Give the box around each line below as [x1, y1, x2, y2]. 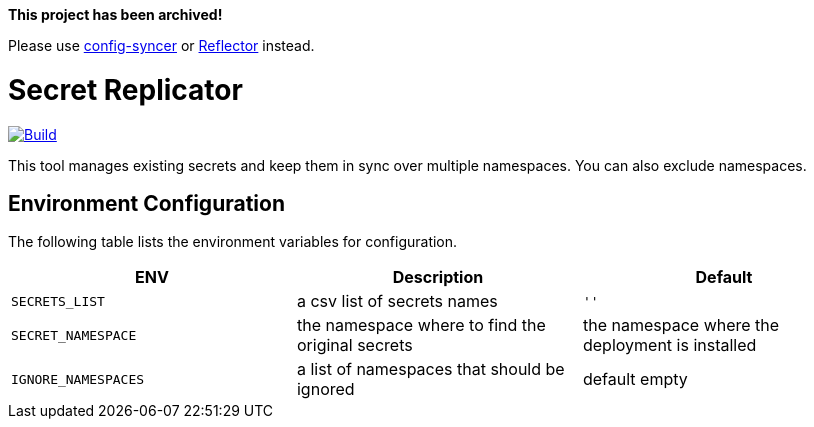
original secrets [296, 335, 413, 356]
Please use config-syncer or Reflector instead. [8, 37, 315, 54]
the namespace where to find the [296, 315, 546, 336]
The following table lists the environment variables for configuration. [8, 233, 458, 251]
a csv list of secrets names [296, 291, 498, 312]
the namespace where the [582, 315, 780, 336]
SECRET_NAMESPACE [11, 327, 137, 343]
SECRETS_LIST [11, 293, 105, 309]
